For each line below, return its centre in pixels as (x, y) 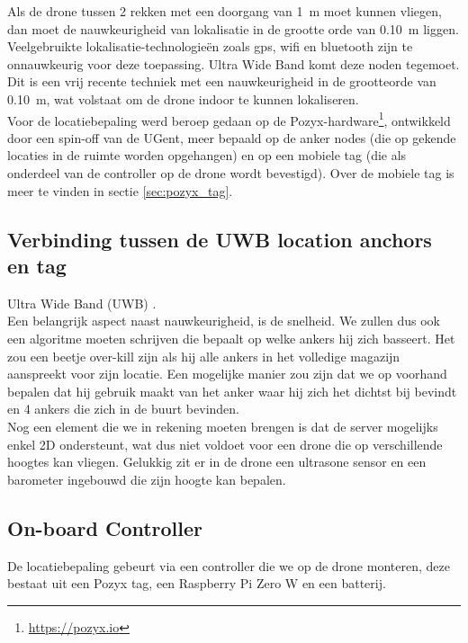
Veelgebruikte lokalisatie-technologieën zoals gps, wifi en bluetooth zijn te (210, 46)
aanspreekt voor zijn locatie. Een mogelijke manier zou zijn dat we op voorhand (227, 374)
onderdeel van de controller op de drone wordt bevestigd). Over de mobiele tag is (231, 173)
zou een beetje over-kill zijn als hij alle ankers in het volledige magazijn (204, 356)
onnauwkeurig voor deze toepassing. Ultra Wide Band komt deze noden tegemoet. (234, 63)
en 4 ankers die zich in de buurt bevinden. (124, 409)
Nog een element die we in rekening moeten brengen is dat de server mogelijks (223, 426)
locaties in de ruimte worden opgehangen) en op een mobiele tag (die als (207, 155)
